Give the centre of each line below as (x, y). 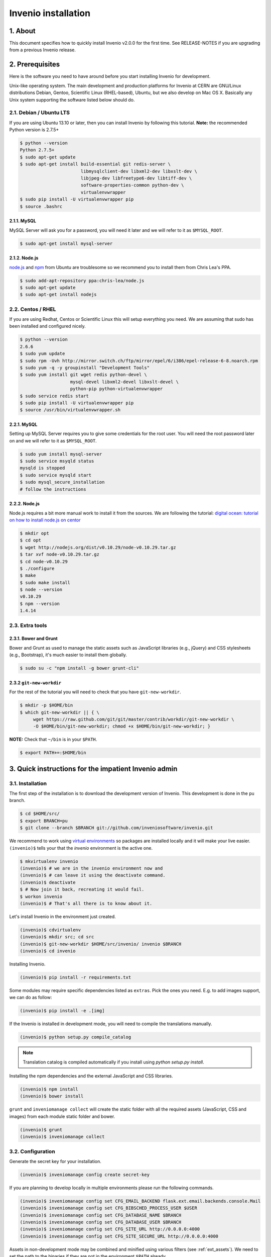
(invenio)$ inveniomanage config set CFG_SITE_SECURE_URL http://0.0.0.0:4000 (119, 1236)
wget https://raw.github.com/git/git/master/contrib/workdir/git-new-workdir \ (133, 719)
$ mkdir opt (35, 533)
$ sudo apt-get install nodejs (58, 295)
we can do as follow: (31, 998)
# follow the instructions (53, 489)
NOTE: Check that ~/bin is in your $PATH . (53, 740)
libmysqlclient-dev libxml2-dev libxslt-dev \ (139, 171)
